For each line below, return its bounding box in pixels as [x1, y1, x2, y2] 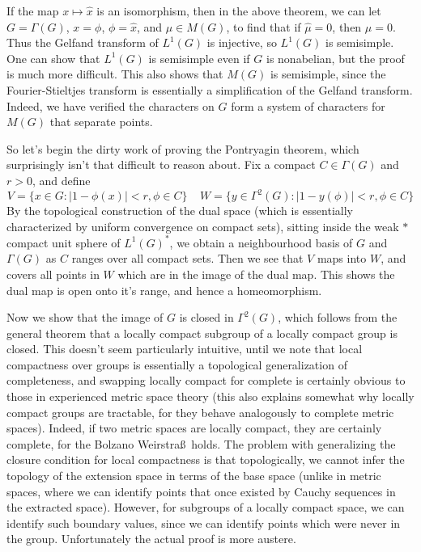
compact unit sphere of [6, 234, 121, 251]
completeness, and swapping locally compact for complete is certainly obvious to [6, 372, 406, 389]
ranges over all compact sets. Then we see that [71, 250, 304, 267]
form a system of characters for [231, 97, 385, 114]
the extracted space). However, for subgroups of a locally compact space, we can [6, 499, 405, 516]
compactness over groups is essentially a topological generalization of [6, 356, 347, 373]
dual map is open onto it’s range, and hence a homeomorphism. [6, 281, 322, 298]
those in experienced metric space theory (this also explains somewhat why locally [6, 388, 415, 405]
